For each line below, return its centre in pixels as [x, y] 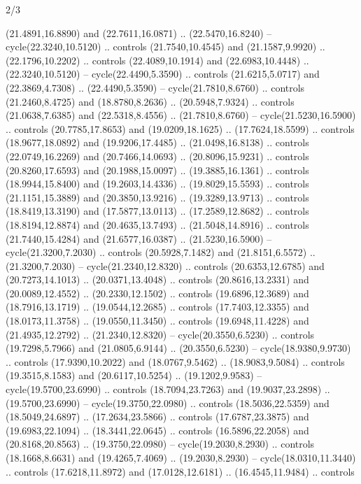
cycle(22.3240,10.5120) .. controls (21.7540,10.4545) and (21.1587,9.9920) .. [165, 47]
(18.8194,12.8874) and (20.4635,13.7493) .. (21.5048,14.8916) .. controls [157, 224]
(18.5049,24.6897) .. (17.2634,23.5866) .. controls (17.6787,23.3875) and [157, 417]
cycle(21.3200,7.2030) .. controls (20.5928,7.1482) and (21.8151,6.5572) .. [161, 252]
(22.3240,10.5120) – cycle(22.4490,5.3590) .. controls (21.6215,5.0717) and [163, 74]
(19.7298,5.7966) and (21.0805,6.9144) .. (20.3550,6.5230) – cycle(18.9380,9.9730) [178, 348]
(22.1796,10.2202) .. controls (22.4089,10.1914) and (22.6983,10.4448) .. [157, 60]
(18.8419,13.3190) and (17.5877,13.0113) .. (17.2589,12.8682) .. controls [157, 211]
